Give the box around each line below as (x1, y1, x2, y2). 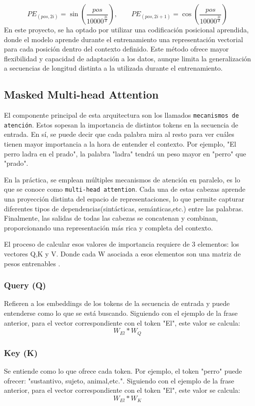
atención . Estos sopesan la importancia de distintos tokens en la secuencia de (4, 119, 238, 129)
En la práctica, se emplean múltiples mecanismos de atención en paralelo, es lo (4, 174, 240, 184)
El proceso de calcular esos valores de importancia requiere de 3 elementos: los (4, 239, 239, 249)
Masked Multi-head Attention (4, 87, 159, 102)
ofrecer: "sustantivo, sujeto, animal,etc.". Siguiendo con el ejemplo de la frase (4, 375, 234, 385)
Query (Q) (4, 279, 46, 291)
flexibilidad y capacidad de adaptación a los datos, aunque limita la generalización (4, 53, 251, 63)
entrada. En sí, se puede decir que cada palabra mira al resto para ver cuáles (4, 129, 234, 139)
